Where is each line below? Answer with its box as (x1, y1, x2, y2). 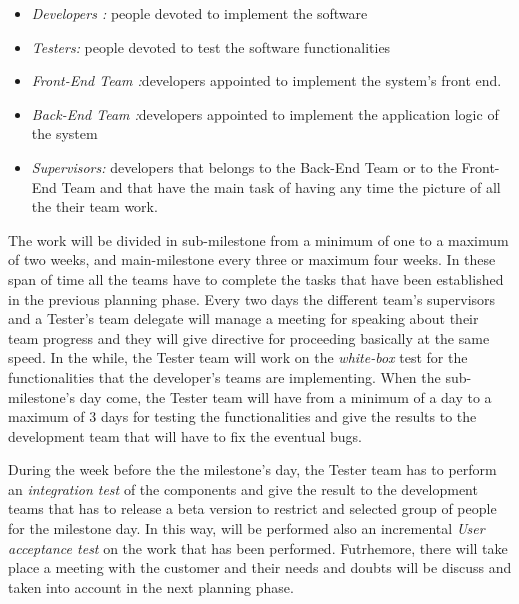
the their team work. (31, 196, 158, 217)
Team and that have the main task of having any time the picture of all (61, 176, 501, 197)
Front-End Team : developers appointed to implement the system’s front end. (31, 70, 502, 91)
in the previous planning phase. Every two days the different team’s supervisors (8, 288, 496, 309)
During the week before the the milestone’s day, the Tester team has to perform (8, 459, 497, 480)
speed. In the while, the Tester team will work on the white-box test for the (8, 347, 468, 368)
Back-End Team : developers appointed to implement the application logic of (31, 103, 499, 124)
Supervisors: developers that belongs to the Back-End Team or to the (31, 156, 457, 177)
